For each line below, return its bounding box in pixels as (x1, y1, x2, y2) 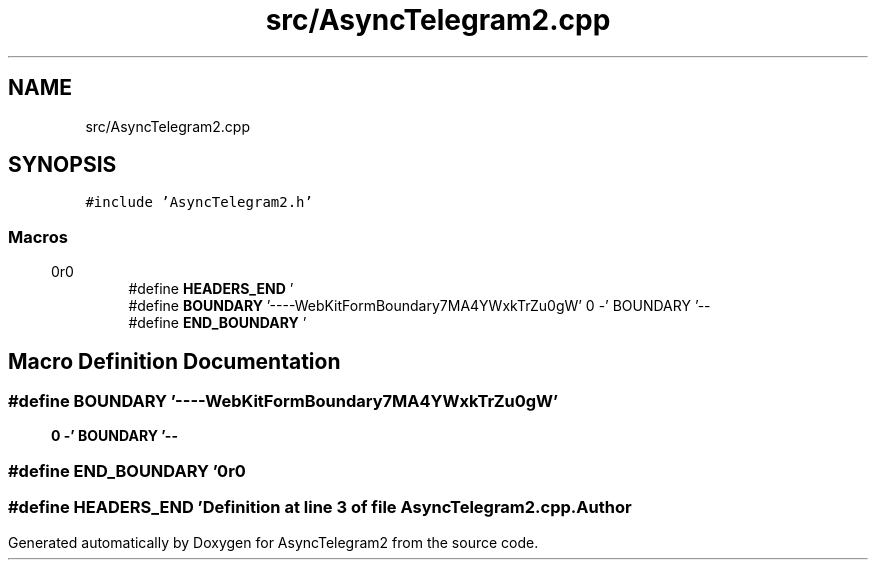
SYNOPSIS (8, 152, 117, 178)
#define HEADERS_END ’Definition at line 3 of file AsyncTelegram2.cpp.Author (8, 497, 632, 518)
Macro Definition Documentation (8, 348, 341, 374)
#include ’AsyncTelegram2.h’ (85, 194, 313, 211)
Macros (8, 226, 68, 247)
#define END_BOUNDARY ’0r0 (8, 460, 246, 481)
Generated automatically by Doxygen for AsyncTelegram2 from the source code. (8, 533, 539, 551)
